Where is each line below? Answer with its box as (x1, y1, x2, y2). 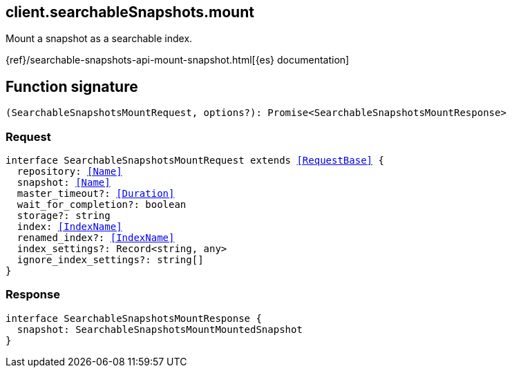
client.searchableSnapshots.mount (6, 3, 254, 21)
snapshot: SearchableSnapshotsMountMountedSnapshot (17, 323, 303, 335)
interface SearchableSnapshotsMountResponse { (6, 312, 262, 324)
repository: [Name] (17, 166, 122, 178)
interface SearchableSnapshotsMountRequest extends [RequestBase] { (6, 155, 384, 166)
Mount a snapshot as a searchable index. (6, 32, 193, 45)
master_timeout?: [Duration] (17, 188, 175, 200)
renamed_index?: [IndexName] (17, 232, 175, 244)
